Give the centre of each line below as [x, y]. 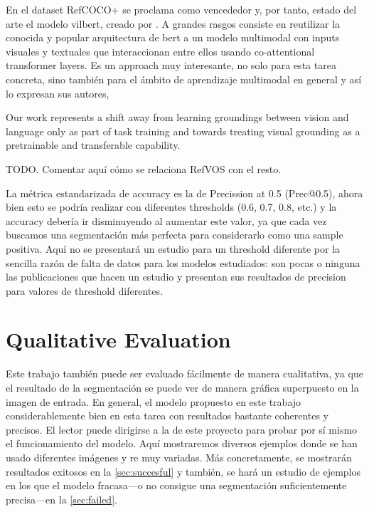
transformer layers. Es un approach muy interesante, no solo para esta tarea [171, 65]
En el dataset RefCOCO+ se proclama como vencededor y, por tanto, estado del [181, 9]
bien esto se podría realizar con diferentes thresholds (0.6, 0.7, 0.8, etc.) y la [171, 207]
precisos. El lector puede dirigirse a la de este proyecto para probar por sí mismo [182, 429]
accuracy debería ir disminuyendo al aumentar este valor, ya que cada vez [166, 220]
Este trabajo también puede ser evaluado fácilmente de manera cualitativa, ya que [184, 373]
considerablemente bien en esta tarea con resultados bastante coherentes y [167, 416]
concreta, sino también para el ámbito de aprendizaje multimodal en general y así [184, 79]
